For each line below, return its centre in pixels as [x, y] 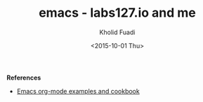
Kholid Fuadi [117, 32]
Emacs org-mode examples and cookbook [78, 91]
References [24, 78]
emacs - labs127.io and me [117, 13]
